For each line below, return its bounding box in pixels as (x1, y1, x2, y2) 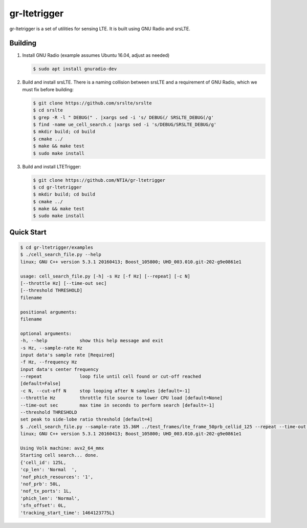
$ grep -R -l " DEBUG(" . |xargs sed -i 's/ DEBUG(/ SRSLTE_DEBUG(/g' (33, 114, 214, 120)
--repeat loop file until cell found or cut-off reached (20, 374, 202, 379)
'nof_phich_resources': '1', (20, 474, 94, 480)
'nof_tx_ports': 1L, (20, 488, 72, 494)
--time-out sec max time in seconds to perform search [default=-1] (20, 402, 215, 408)
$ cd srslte (33, 108, 63, 113)
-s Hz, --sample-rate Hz (20, 345, 83, 351)
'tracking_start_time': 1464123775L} (20, 510, 115, 516)
